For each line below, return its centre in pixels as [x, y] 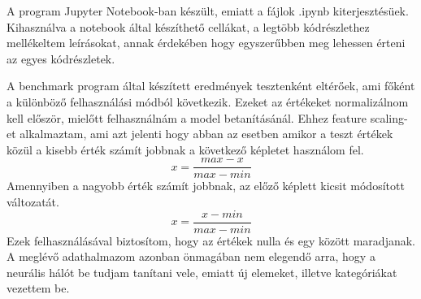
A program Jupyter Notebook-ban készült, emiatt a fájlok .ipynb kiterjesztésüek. [208, 11]
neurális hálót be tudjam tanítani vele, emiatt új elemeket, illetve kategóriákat [202, 272]
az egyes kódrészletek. [61, 58]
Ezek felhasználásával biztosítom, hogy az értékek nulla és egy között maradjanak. [211, 240]
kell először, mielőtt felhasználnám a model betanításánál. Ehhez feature [187, 117]
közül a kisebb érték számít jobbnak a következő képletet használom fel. [185, 149]
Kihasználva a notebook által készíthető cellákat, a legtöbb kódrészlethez [188, 26]
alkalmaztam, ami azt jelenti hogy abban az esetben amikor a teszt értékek [206, 134]
